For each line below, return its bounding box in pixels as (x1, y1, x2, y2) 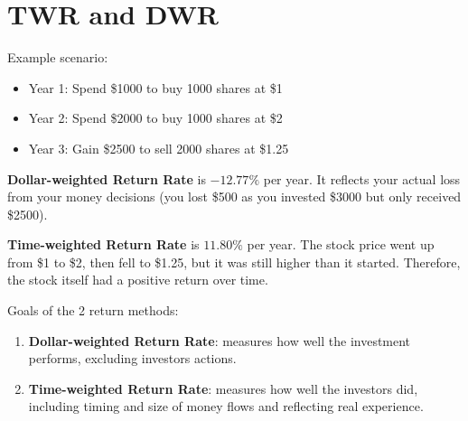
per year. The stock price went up (247, 235, 435, 254)
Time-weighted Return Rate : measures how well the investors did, (28, 379, 418, 398)
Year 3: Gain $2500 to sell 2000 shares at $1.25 (28, 138, 289, 157)
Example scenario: (7, 48, 108, 67)
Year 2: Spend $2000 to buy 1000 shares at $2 (28, 108, 283, 127)
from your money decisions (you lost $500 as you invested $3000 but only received (7, 187, 462, 206)
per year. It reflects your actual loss (263, 169, 461, 188)
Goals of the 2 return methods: (7, 301, 179, 320)
